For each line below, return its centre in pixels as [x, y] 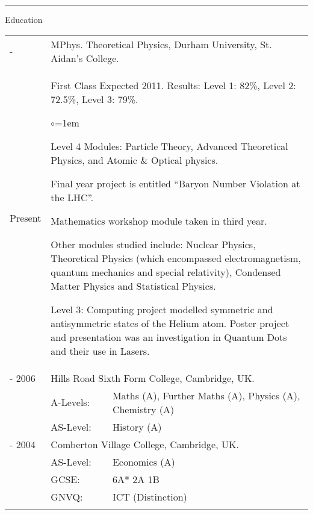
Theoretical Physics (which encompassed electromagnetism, [176, 258]
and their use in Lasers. [100, 351]
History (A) [137, 426]
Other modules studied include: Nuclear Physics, [153, 244]
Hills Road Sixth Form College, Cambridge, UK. [153, 378]
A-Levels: [70, 402]
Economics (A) [144, 461]
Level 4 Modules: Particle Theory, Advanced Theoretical [169, 146]
